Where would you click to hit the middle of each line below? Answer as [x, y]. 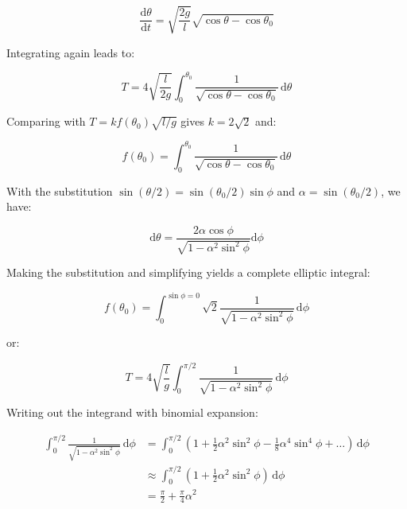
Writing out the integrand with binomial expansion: [132, 412]
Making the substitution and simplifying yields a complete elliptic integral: [188, 272]
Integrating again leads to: [71, 52]
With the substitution [60, 190]
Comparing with [46, 121]
